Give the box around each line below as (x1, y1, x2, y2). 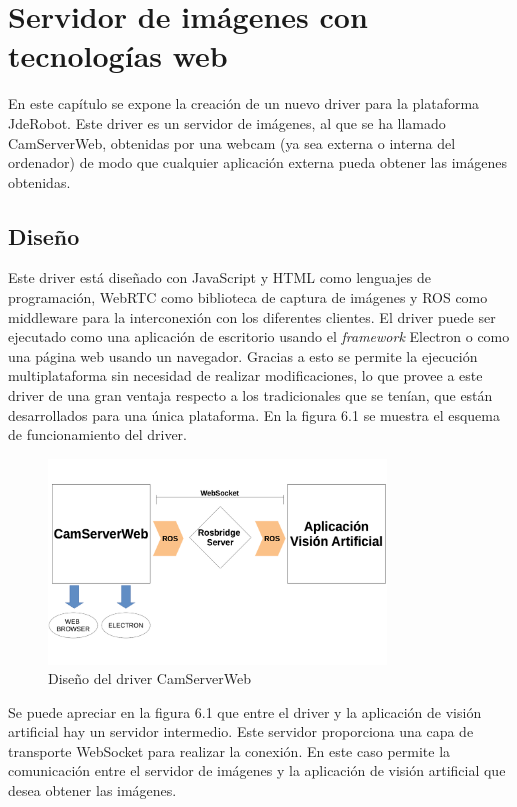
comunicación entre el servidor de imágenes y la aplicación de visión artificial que (8, 760, 506, 781)
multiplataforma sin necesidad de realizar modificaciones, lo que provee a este (8, 365, 483, 386)
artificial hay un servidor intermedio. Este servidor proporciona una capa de (8, 721, 474, 742)
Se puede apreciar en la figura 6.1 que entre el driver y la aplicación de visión (8, 701, 482, 722)
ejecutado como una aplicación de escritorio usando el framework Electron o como (8, 326, 510, 347)
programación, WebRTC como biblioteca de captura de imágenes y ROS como (8, 287, 488, 308)
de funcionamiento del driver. (8, 424, 187, 445)
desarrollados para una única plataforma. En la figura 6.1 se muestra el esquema (8, 404, 500, 425)
